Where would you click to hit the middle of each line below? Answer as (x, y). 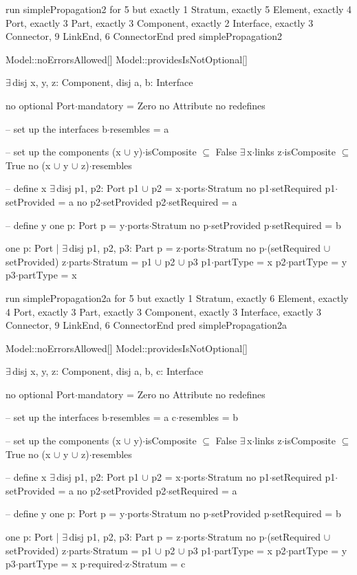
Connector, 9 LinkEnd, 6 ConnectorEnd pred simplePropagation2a (147, 325)
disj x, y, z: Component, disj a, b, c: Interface (108, 371)
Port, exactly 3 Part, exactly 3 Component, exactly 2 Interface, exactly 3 (160, 22)
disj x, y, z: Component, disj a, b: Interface (103, 82)
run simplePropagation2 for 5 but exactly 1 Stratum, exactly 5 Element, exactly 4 (179, 9)
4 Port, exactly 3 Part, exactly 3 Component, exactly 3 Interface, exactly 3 (163, 311)
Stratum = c (159, 564)
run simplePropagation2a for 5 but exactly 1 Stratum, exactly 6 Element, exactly (177, 297)
